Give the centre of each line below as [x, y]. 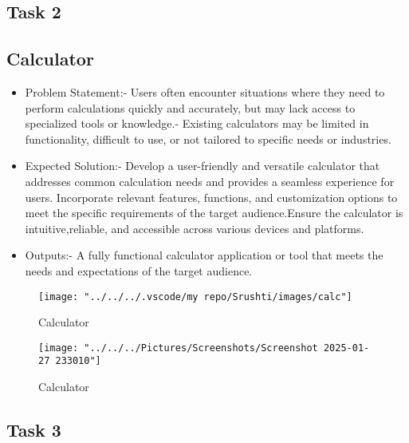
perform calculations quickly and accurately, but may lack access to [190, 107]
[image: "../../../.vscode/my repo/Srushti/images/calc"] [195, 297]
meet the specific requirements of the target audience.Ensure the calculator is [214, 213]
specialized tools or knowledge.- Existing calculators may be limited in [197, 123]
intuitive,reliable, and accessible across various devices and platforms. [195, 228]
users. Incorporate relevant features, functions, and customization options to [211, 197]
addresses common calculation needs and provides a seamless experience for [210, 181]
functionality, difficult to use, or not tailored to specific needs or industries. [208, 138]
